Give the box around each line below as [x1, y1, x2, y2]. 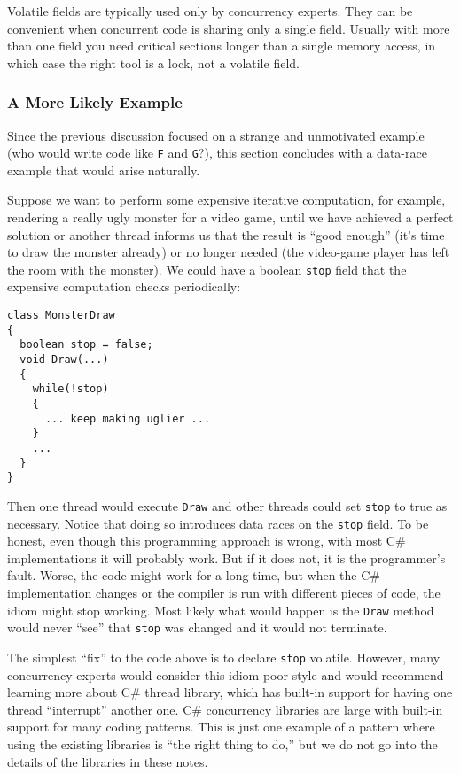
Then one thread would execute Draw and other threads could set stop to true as [7, 496, 448, 515]
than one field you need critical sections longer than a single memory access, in [7, 36, 436, 55]
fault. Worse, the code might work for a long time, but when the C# [7, 566, 380, 584]
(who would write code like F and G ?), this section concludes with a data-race [7, 143, 427, 162]
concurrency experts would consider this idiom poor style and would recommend [7, 665, 444, 684]
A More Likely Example [7, 91, 183, 113]
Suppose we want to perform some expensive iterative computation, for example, [7, 190, 446, 209]
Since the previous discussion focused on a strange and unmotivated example [7, 126, 425, 144]
